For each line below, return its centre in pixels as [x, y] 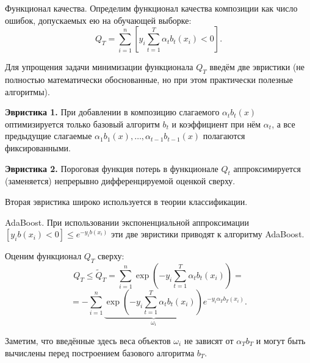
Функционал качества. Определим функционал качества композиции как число [151, 8]
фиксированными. [38, 147]
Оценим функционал [43, 256]
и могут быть [281, 340]
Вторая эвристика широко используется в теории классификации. [126, 201]
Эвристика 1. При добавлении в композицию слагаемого [112, 112]
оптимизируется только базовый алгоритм [82, 124]
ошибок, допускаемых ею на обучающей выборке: [98, 20]
